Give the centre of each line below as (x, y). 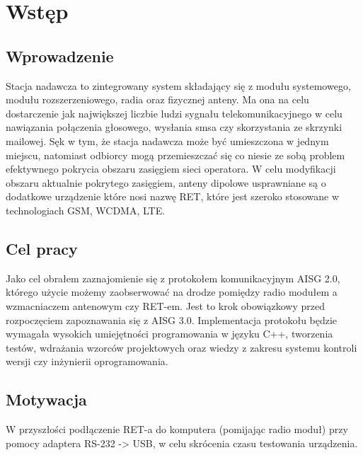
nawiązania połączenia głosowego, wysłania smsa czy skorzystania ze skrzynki (174, 127)
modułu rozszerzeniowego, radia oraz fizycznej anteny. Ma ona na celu (157, 99)
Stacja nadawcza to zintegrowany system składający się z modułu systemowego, (178, 85)
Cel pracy (42, 248)
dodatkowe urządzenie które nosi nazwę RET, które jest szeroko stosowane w (173, 196)
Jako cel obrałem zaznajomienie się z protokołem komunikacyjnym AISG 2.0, (173, 278)
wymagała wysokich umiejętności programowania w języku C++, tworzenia (169, 334)
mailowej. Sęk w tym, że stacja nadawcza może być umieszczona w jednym (167, 140)
